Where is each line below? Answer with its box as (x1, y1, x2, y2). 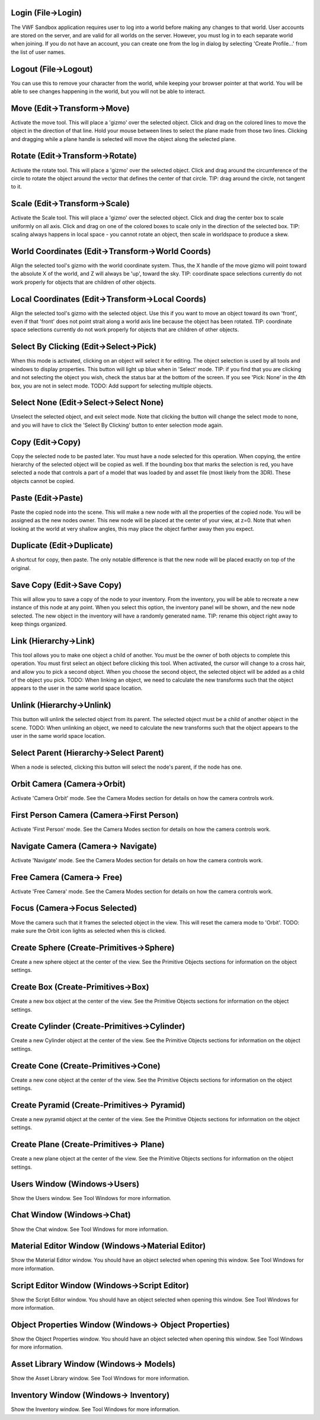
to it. (11, 183, 22, 190)
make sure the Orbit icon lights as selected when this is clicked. (11, 927, 167, 934)
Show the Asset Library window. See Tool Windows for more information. (11, 1375, 190, 1382)
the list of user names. (11, 48, 66, 56)
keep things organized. (11, 620, 68, 628)
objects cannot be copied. (11, 477, 75, 484)
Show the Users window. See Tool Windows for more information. (11, 1194, 172, 1201)
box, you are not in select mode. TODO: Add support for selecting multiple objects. (11, 382, 213, 389)
